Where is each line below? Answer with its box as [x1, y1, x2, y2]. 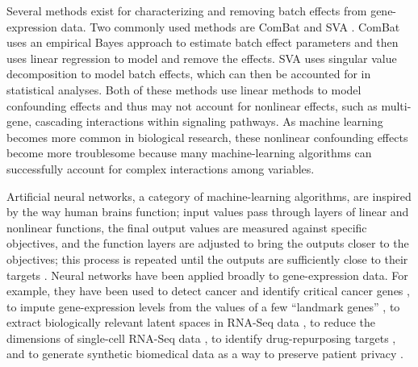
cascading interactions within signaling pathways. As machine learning [35, 113, 383, 130]
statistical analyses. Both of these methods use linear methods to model [6, 81, 362, 98]
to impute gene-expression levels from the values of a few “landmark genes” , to [6, 298, 400, 315]
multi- [381, 97, 412, 114]
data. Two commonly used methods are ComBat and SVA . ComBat [61, 18, 400, 35]
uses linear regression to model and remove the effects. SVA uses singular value [6, 49, 397, 66]
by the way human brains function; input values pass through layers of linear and [6, 203, 409, 220]
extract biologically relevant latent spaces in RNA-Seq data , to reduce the [6, 314, 375, 331]
